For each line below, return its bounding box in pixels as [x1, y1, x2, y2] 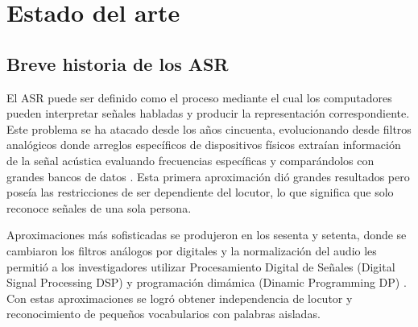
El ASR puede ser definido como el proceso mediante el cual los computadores [6, 89, 392, 106]
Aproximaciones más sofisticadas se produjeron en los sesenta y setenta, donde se [6, 226, 407, 243]
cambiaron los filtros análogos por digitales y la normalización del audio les [6, 242, 377, 259]
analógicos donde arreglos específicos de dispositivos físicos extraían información [6, 136, 401, 153]
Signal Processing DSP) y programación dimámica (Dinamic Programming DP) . [6, 274, 407, 291]
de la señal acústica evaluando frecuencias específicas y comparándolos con [6, 151, 375, 168]
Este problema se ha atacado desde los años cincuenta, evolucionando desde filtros [6, 120, 412, 137]
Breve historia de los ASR [6, 51, 229, 76]
